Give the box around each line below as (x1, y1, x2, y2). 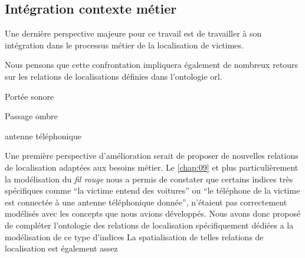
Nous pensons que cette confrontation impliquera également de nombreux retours (5, 58, 299, 71)
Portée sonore (5, 90, 54, 102)
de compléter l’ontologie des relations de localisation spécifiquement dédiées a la (5, 218, 294, 231)
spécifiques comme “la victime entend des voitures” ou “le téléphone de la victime (5, 184, 300, 197)
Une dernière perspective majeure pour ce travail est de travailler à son (5, 27, 262, 40)
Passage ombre (5, 110, 58, 122)
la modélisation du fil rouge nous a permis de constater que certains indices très (5, 172, 293, 185)
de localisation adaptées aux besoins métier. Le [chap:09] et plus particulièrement (5, 161, 299, 173)
